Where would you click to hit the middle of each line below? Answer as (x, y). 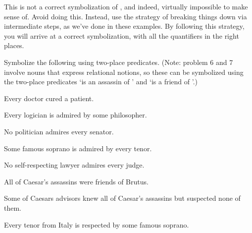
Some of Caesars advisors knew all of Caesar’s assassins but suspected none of (122, 198)
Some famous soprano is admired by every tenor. (78, 148)
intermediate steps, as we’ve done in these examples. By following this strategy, (124, 26)
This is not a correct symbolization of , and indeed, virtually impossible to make (126, 6)
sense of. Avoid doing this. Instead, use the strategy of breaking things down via (126, 16)
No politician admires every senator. (59, 131)
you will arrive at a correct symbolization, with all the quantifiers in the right (122, 35)
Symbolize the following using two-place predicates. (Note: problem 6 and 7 (119, 62)
